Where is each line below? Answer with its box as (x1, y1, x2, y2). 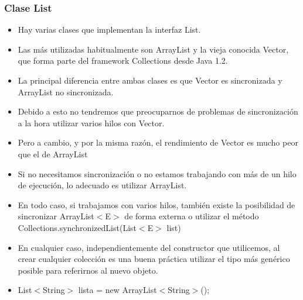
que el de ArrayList (18, 147, 88, 160)
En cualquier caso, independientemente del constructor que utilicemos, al (18, 241, 280, 253)
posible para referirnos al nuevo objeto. (18, 264, 158, 276)
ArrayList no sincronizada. (18, 85, 114, 98)
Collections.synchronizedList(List (18, 221, 137, 233)
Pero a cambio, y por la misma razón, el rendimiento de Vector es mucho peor (18, 136, 298, 149)
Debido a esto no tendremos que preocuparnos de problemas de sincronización (18, 105, 298, 118)
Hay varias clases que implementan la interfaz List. (18, 23, 201, 36)
